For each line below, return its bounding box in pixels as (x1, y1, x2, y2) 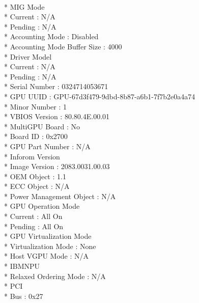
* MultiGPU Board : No (4, 121, 80, 131)
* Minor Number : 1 (4, 101, 67, 112)
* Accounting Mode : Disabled (4, 31, 99, 42)
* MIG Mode (4, 1, 45, 12)
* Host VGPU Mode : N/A (4, 251, 89, 261)
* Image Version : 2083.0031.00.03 (4, 161, 110, 172)
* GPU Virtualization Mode (4, 231, 92, 241)
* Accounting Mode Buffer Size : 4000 (4, 41, 122, 51)
